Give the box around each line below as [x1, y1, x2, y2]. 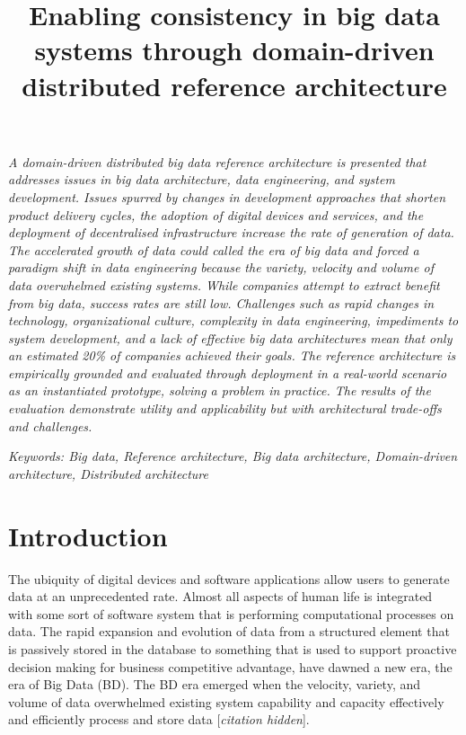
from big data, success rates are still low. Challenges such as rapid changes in [8, 293, 435, 312]
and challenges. [8, 416, 92, 435]
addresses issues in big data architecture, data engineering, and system [8, 170, 395, 189]
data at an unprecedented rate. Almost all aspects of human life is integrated [8, 587, 433, 606]
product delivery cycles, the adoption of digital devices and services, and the [8, 205, 424, 224]
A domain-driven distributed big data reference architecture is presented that [8, 152, 426, 171]
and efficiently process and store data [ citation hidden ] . [8, 710, 310, 729]
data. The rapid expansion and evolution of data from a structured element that [8, 622, 450, 641]
